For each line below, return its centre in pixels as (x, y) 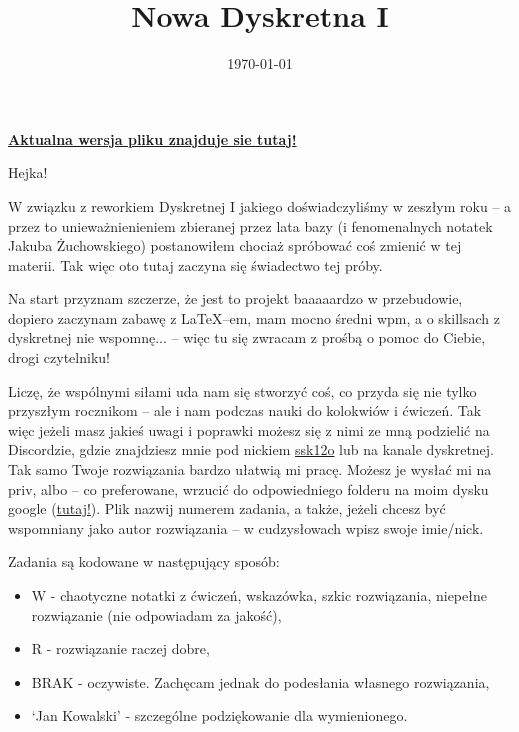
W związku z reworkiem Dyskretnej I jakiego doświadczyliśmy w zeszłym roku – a (260, 205)
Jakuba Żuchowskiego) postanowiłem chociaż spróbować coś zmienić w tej (235, 245)
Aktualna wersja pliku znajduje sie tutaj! (152, 138)
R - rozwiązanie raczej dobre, (120, 648)
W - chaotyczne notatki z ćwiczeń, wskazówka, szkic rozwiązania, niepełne (259, 595)
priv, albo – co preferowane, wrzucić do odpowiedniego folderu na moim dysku (248, 488)
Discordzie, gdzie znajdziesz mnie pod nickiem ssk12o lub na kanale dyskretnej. (251, 449)
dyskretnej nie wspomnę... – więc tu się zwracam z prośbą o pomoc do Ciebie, (247, 337)
